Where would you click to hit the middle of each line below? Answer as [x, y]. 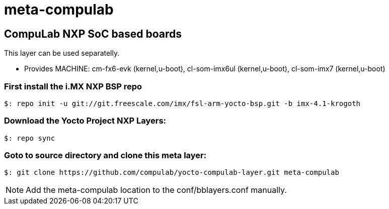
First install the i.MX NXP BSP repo [73, 86]
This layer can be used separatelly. [62, 53]
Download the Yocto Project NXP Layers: [85, 121]
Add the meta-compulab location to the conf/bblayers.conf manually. [156, 190]
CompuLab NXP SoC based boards [93, 34]
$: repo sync [30, 138]
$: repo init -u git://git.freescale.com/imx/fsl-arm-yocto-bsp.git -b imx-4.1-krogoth [182, 103]
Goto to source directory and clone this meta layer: [105, 155]
